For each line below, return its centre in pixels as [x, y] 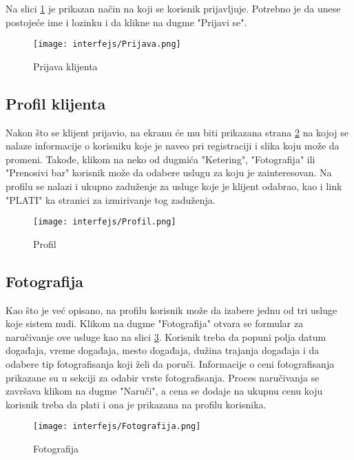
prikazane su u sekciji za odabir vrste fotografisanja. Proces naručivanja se [163, 377]
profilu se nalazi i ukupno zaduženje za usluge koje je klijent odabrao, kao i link [174, 186]
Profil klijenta [56, 103]
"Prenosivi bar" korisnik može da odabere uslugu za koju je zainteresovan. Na [169, 172]
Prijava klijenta [65, 66]
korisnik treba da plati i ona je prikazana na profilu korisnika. [136, 404]
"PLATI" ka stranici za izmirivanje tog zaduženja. [111, 199]
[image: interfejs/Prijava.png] [107, 44]
